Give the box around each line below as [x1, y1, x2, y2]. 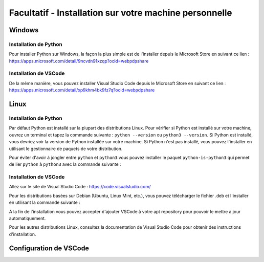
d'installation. [9, 231, 36, 237]
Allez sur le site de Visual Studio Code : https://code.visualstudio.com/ [9, 184, 151, 190]
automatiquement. [9, 216, 46, 221]
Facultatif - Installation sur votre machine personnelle [9, 7, 232, 18]
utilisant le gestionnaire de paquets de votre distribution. [9, 146, 123, 152]
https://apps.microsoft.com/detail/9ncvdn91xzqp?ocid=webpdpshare [9, 58, 149, 64]
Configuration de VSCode [9, 244, 89, 252]
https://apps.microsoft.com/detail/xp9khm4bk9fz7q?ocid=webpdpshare [9, 87, 155, 93]
